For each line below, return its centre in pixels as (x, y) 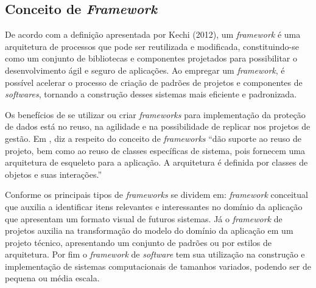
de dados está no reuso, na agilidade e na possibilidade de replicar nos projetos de (158, 126)
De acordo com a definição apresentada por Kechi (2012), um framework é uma (153, 34)
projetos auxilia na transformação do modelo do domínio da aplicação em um (149, 230)
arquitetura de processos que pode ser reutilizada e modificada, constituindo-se (152, 46)
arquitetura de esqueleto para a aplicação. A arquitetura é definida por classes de (156, 162)
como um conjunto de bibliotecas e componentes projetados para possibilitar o (151, 58)
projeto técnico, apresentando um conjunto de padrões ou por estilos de (138, 242)
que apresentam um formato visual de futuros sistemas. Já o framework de (144, 218)
